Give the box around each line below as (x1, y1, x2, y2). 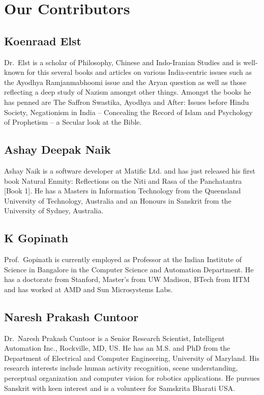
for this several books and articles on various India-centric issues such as (26, 67, 252, 77)
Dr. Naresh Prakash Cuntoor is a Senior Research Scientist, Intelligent (4, 332, 225, 343)
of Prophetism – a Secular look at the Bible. (4, 117, 142, 127)
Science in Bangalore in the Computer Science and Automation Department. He (4, 264, 254, 274)
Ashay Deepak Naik (4, 142, 111, 157)
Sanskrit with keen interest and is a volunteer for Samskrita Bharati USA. (4, 382, 236, 393)
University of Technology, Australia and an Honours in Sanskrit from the (4, 195, 231, 206)
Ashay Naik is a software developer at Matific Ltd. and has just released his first (4, 165, 255, 176)
